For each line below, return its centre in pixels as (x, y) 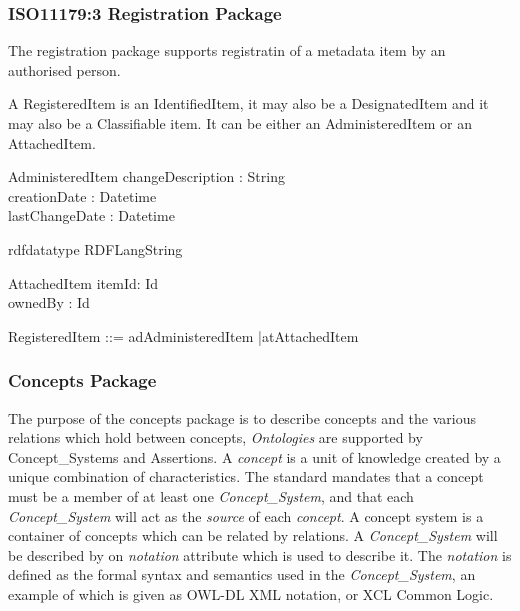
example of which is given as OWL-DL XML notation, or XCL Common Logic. (251, 593)
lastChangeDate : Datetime (91, 215)
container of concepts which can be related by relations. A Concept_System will (253, 535)
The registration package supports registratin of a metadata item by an (227, 50)
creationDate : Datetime (82, 195)
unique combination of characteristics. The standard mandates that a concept (246, 476)
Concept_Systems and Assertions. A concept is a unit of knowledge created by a (254, 456)
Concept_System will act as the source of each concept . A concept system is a (246, 515)
